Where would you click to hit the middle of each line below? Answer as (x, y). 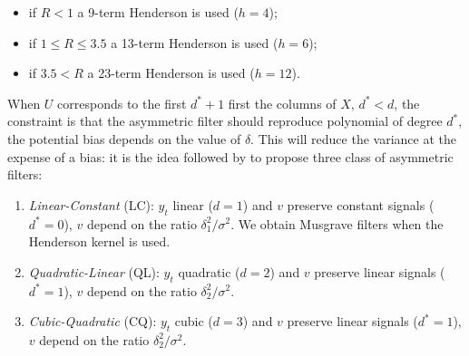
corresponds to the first (122, 103)
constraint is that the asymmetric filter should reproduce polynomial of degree (225, 121)
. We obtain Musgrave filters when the (337, 223)
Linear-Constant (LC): (91, 204)
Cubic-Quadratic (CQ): (93, 321)
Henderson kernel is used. (99, 241)
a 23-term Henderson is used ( (171, 73)
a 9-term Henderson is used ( (158, 12)
